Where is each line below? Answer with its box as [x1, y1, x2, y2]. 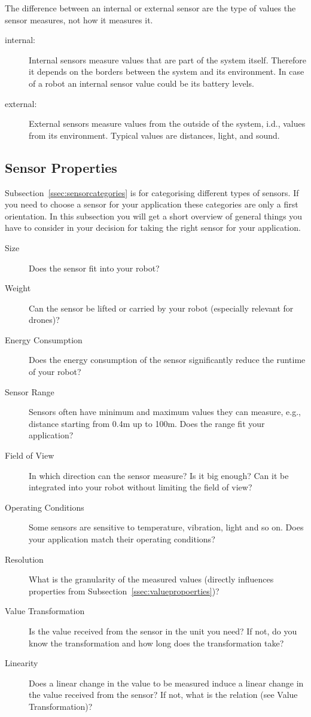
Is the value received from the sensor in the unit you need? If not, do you [29, 624, 297, 637]
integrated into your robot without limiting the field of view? [29, 481, 252, 493]
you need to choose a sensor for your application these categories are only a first [5, 198, 298, 210]
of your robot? [29, 365, 81, 378]
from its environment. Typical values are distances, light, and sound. [29, 129, 280, 141]
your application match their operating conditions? [29, 533, 215, 545]
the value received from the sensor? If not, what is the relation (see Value [29, 688, 298, 701]
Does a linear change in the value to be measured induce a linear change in [29, 676, 304, 689]
